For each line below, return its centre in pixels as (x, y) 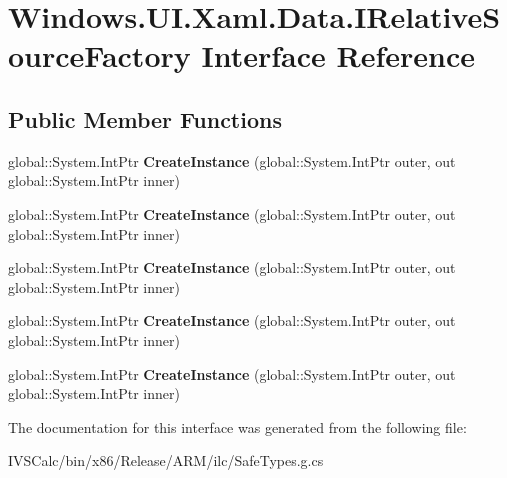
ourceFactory (99, 55)
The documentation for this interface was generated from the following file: (237, 426)
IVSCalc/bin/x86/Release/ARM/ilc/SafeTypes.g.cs (166, 460)
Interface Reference (338, 55)
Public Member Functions (145, 118)
